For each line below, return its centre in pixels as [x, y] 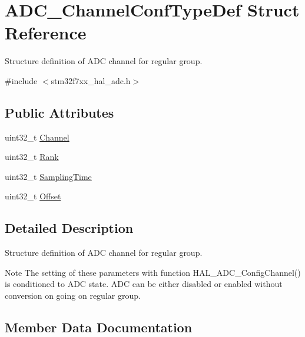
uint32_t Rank [32, 157]
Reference [46, 33]
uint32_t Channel [37, 137]
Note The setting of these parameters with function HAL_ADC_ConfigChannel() [153, 272]
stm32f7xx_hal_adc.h [91, 80]
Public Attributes [59, 112]
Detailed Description [69, 228]
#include [21, 80]
